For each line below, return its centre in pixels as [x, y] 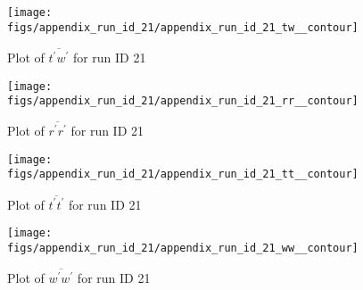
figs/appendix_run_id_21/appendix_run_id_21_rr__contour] [183, 101]
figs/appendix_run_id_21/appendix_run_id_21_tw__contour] [183, 27]
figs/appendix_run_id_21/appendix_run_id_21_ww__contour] [183, 249]
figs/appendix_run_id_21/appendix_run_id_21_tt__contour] [183, 174]
